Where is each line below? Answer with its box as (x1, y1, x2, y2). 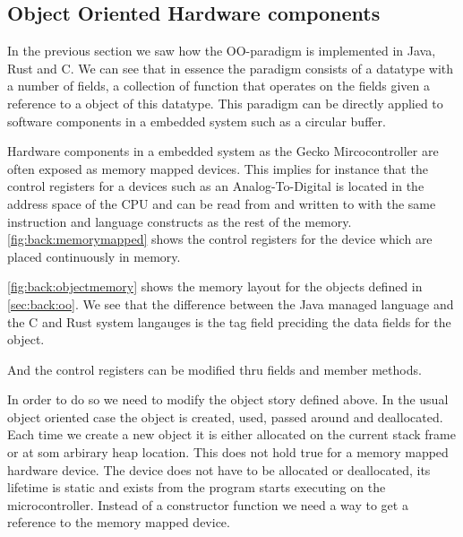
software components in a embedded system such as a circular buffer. (7, 111, 386, 130)
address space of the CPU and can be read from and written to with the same (7, 194, 436, 212)
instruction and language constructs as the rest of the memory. (7, 212, 352, 230)
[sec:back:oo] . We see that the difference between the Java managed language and (7, 294, 454, 313)
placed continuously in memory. (7, 247, 181, 265)
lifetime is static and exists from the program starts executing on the (7, 478, 386, 497)
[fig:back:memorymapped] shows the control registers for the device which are (7, 230, 433, 248)
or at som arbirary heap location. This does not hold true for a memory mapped (7, 443, 449, 462)
